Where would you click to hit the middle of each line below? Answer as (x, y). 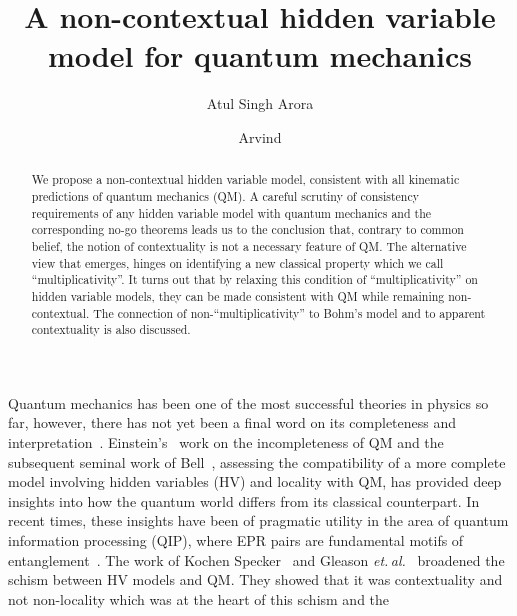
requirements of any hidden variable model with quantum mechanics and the (231, 212)
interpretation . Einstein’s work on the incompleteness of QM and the (226, 442)
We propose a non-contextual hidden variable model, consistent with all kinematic (245, 179)
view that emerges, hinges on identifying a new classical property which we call (237, 262)
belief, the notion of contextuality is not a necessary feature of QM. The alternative (249, 245)
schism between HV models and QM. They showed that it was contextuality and (255, 579)
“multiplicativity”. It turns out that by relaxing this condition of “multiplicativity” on (254, 279)
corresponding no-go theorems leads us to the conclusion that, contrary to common (247, 229)
